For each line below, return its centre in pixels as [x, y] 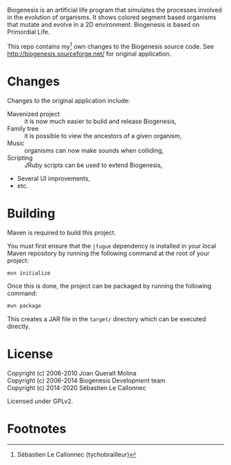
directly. [19, 327]
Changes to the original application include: [69, 100]
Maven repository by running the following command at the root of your [108, 253]
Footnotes [37, 429]
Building [31, 213]
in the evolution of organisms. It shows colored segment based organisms [112, 17]
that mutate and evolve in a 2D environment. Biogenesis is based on [103, 24]
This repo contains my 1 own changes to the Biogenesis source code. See [111, 46]
